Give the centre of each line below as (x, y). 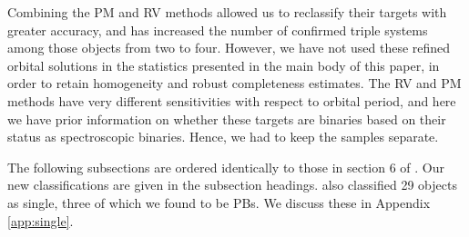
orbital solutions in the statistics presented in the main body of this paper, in (224, 65)
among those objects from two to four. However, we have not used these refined (229, 48)
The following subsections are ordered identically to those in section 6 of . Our (226, 167)
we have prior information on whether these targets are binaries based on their (227, 118)
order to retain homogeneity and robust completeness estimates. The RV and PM (234, 83)
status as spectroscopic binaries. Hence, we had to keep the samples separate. (223, 137)
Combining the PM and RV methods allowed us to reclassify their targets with (227, 12)
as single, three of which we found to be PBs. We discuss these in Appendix (219, 202)
